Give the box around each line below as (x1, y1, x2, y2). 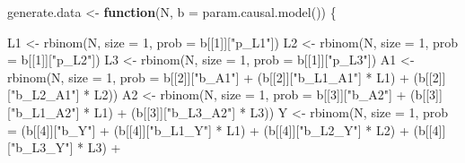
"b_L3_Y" (10, 138, 70, 157)
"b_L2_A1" (10, 85, 76, 104)
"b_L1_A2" (10, 102, 76, 121)
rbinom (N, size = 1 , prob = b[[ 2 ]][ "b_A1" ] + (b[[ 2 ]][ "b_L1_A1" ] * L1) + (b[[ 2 (7, 67, 439, 86)
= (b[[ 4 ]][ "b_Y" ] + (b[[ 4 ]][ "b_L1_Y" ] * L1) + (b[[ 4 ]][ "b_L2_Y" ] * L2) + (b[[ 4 (7, 120, 439, 139)
